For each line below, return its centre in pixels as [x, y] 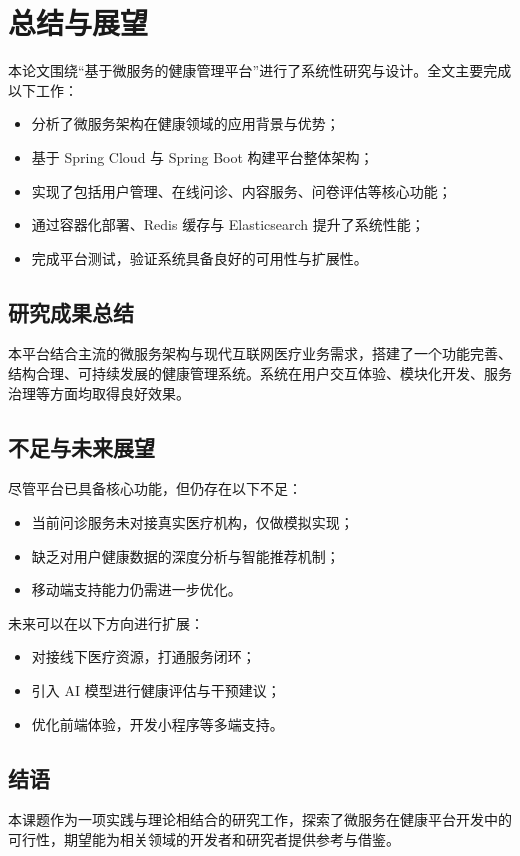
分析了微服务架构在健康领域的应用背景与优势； [185, 123]
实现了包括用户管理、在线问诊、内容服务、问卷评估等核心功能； [241, 190]
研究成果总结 [71, 311]
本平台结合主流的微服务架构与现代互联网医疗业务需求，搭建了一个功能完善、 [260, 353]
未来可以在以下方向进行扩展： [106, 622]
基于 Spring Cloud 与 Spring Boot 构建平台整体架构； [202, 156]
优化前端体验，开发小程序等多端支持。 [157, 723]
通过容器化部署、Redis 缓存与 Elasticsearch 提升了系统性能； [228, 224]
